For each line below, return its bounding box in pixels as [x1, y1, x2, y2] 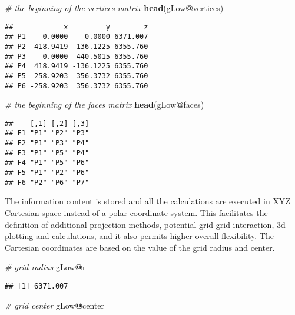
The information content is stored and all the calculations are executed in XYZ [5, 195, 290, 207]
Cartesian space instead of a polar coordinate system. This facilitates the [5, 206, 268, 218]
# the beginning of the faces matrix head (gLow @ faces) [5, 98, 204, 111]
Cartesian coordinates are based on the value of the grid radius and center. [5, 241, 275, 253]
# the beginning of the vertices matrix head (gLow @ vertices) [5, 2, 224, 14]
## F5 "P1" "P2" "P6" [5, 168, 90, 177]
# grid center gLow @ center [5, 299, 104, 311]
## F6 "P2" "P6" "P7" [5, 178, 90, 187]
